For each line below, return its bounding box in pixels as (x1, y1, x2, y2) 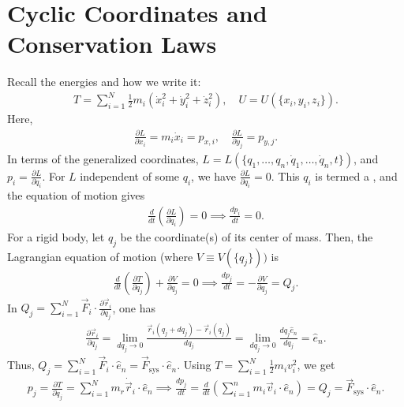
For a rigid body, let (7, 228, 105, 245)
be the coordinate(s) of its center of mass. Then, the (120, 228, 373, 245)
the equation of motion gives (7, 187, 145, 203)
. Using (177, 357, 211, 373)
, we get (297, 357, 335, 373)
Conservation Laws (7, 28, 217, 60)
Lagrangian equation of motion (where (7, 248, 193, 264)
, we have (191, 167, 236, 184)
